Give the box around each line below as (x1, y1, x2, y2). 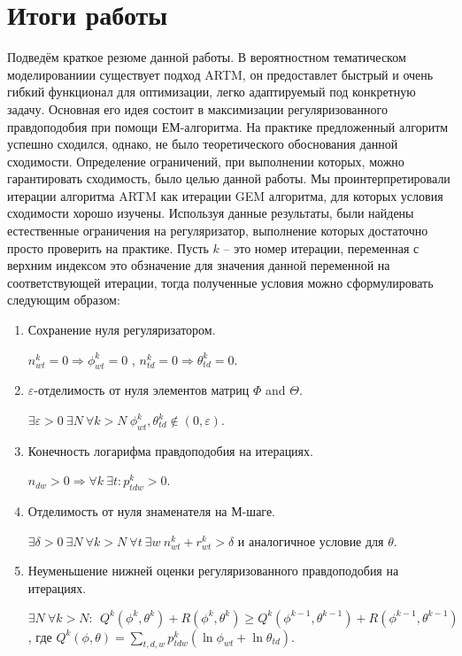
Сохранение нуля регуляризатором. (27, 320, 216, 339)
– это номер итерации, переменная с (223, 238, 420, 257)
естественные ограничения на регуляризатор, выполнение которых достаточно (7, 221, 428, 240)
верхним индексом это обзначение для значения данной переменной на (7, 256, 390, 274)
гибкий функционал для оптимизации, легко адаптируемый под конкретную (7, 82, 416, 101)
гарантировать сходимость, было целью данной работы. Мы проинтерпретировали (7, 169, 450, 188)
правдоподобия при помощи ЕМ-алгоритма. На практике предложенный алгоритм (7, 117, 449, 135)
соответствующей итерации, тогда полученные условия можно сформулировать (7, 273, 434, 291)
